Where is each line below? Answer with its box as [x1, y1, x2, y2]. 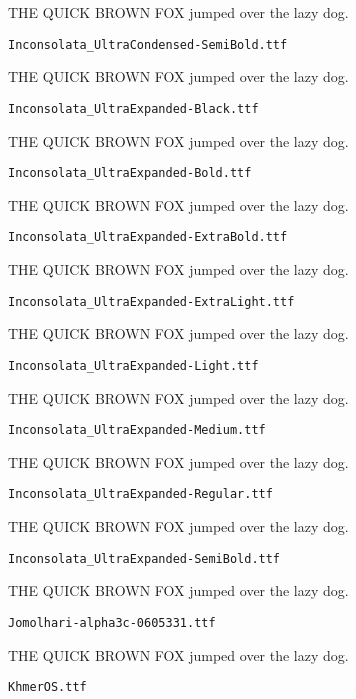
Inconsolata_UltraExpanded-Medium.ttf [8, 423, 266, 438]
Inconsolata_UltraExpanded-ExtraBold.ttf [8, 230, 288, 245]
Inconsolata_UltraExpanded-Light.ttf [8, 358, 259, 373]
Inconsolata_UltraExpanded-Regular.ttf [8, 487, 273, 502]
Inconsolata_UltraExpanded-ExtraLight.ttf [8, 294, 295, 309]
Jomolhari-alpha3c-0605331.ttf [8, 615, 216, 630]
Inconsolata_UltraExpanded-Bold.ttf [8, 166, 252, 181]
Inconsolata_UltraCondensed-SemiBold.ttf [8, 37, 288, 52]
